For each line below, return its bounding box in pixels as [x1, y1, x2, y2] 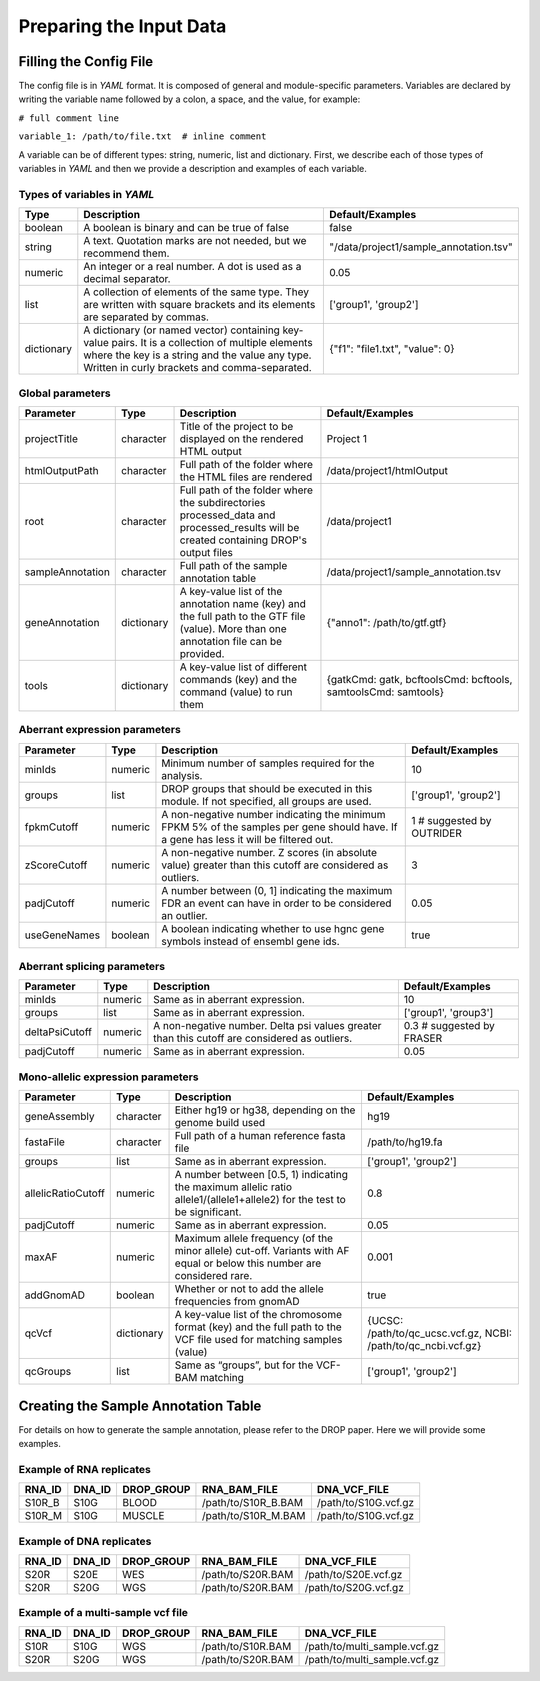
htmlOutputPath [24, 463, 99, 477]
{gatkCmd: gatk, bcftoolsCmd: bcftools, [326, 672, 513, 686]
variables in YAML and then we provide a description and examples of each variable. [18, 163, 367, 175]
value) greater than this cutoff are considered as [161, 858, 389, 872]
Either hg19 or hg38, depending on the [174, 1103, 356, 1117]
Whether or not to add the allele [174, 1282, 324, 1296]
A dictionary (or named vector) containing [83, 323, 280, 337]
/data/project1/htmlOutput [326, 463, 449, 477]
